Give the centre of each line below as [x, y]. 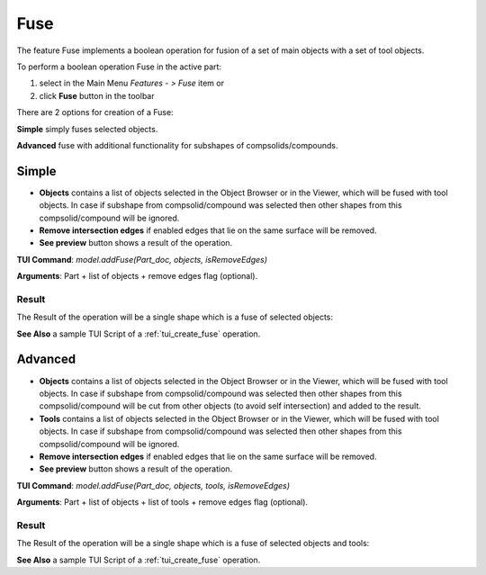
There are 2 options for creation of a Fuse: [95, 112]
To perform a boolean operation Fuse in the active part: [119, 67]
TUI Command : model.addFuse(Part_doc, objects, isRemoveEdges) [142, 259]
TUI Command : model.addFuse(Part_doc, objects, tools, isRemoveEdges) [153, 485]
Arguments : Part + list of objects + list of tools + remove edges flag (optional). [162, 502]
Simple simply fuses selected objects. [87, 129]
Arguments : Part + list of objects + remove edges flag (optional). [137, 276]
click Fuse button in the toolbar [97, 95]
